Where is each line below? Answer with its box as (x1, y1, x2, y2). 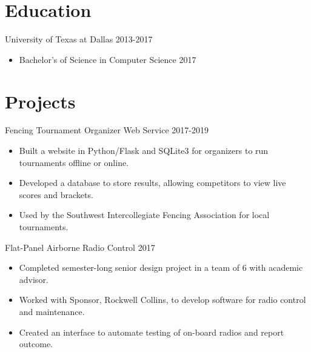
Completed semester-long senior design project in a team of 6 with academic (19, 261, 303, 274)
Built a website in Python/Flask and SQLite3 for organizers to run (19, 144, 269, 157)
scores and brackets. (19, 188, 93, 201)
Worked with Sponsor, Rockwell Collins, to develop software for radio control (19, 293, 306, 306)
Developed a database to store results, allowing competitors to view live (19, 176, 286, 189)
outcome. (19, 337, 53, 350)
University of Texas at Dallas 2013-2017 (5, 33, 153, 45)
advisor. (19, 273, 48, 285)
